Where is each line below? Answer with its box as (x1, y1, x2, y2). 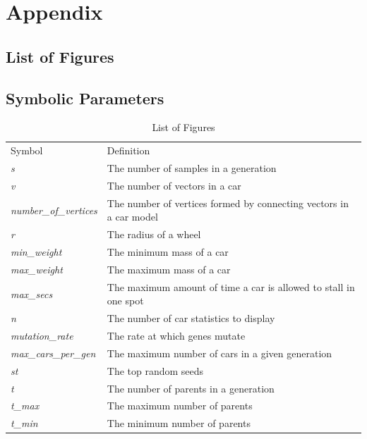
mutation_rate (11, 328, 73, 342)
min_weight (11, 245, 62, 259)
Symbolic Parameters (6, 87, 164, 109)
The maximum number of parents (107, 398, 253, 413)
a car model (107, 209, 158, 224)
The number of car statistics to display (107, 311, 275, 326)
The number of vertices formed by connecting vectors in (107, 195, 349, 210)
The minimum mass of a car (107, 245, 229, 259)
